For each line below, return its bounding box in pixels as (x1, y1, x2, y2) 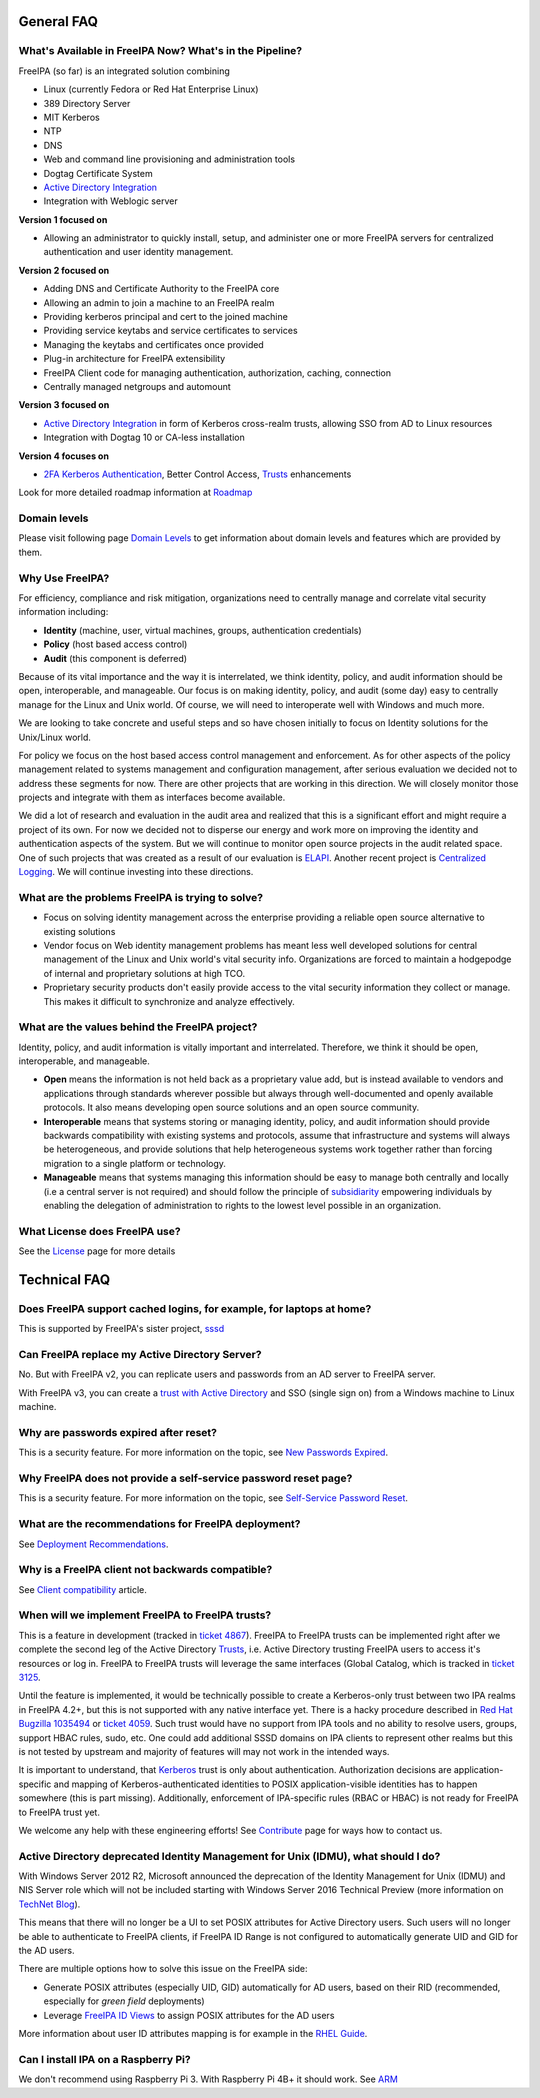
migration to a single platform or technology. (43, 1157, 227, 1169)
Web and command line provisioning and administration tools (43, 153, 295, 165)
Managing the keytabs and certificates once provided (43, 338, 264, 350)
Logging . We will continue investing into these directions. (18, 866, 254, 878)
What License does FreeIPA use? (18, 1224, 181, 1238)
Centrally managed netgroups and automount (43, 380, 232, 392)
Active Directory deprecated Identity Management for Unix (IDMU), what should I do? (18, 1849, 441, 1863)
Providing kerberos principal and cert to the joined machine (43, 311, 289, 323)
